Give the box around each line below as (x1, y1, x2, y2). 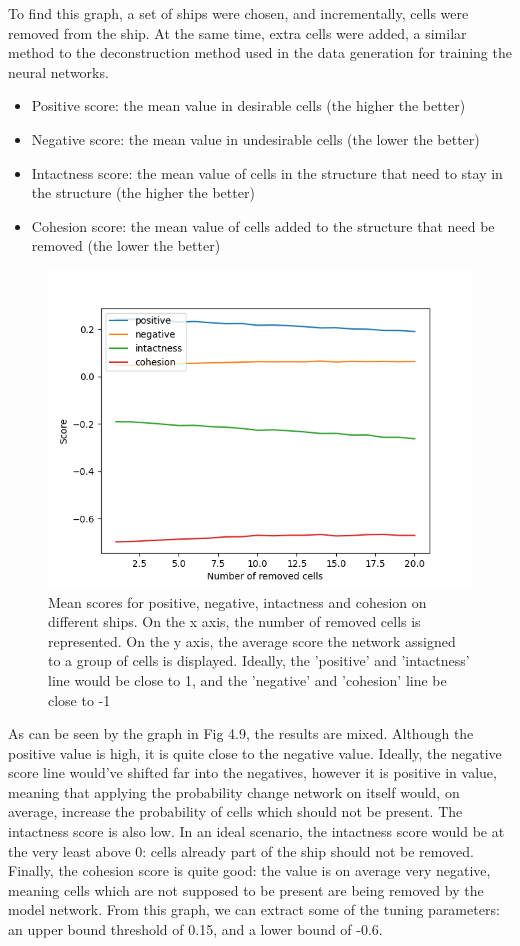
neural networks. (8, 61, 109, 82)
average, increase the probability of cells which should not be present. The (8, 801, 463, 822)
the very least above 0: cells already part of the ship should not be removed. (8, 840, 474, 861)
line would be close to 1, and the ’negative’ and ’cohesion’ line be (48, 669, 447, 690)
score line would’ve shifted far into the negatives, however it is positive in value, (8, 762, 497, 783)
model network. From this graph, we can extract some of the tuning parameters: (8, 899, 500, 920)
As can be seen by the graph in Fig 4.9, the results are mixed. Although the (8, 723, 474, 744)
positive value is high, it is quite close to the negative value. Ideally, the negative (8, 742, 502, 763)
